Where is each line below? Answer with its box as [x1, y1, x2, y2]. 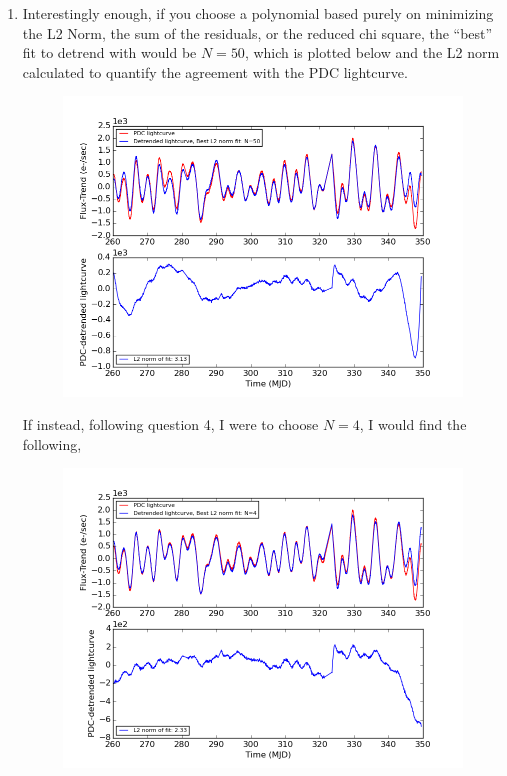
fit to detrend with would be [22, 42, 197, 63]
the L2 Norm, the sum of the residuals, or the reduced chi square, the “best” [22, 22, 493, 43]
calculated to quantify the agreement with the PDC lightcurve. [22, 61, 408, 82]
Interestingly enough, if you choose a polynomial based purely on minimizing [22, 3, 494, 23]
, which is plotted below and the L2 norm [244, 42, 500, 63]
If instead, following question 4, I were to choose [22, 414, 319, 435]
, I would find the [359, 414, 467, 435]
